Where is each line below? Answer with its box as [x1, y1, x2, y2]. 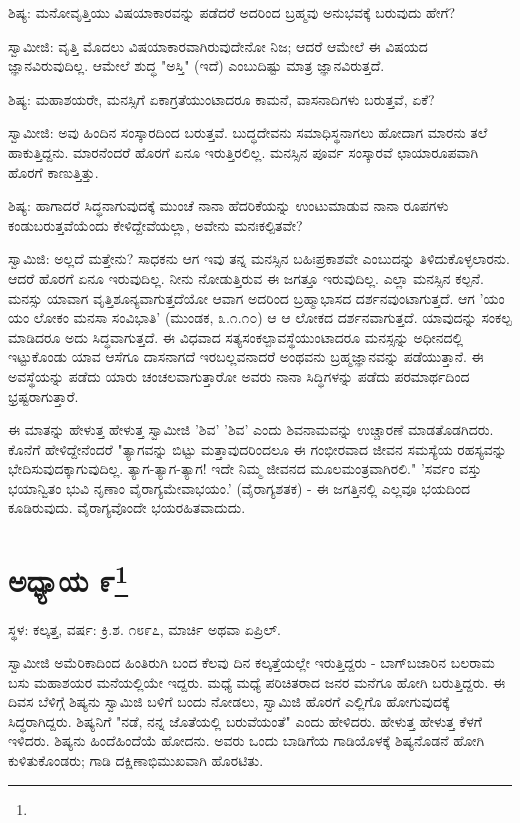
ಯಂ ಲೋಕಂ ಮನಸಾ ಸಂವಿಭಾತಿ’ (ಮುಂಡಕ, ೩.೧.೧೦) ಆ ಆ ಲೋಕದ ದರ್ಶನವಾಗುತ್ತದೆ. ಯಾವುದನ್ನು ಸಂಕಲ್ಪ [8, 307, 512, 328]
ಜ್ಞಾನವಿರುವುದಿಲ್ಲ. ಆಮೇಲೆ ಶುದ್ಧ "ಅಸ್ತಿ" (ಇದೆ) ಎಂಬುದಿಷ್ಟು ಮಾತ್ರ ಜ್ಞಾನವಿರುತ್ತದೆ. [8, 55, 385, 76]
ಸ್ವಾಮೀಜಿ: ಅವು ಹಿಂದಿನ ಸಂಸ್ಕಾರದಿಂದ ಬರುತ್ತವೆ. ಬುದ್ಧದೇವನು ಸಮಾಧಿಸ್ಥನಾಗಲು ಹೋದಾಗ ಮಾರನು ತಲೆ [8, 122, 488, 143]
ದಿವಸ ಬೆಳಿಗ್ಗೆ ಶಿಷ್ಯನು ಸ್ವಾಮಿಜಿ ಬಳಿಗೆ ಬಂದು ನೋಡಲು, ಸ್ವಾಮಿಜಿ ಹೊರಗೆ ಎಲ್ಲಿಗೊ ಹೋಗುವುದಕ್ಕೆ [8, 691, 450, 712]
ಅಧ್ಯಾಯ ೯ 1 [8, 556, 129, 601]
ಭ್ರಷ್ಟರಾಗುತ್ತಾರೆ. [8, 385, 79, 406]
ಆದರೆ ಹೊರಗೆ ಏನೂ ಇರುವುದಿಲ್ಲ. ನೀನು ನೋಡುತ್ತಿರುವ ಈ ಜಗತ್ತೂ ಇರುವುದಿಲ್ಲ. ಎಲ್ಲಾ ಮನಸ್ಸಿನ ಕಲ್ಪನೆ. [8, 267, 484, 288]
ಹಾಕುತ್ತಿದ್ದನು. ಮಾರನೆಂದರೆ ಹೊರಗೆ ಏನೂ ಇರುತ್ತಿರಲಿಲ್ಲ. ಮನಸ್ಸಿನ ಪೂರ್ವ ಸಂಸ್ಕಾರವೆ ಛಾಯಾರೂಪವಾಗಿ [8, 141, 479, 162]
